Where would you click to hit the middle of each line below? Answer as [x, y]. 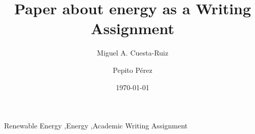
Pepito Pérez [133, 70]
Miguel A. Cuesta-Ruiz [133, 53]
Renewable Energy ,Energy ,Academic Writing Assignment [96, 126]
